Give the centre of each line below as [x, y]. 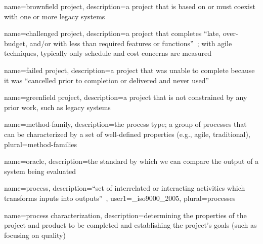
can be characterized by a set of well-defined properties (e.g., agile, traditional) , [127, 134]
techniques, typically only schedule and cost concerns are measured [108, 53]
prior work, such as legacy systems [57, 107]
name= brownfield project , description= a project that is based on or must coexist [130, 6]
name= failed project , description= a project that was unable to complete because [129, 70]
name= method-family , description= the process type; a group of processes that [125, 124]
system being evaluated [40, 171]
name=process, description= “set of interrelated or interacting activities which [125, 188]
